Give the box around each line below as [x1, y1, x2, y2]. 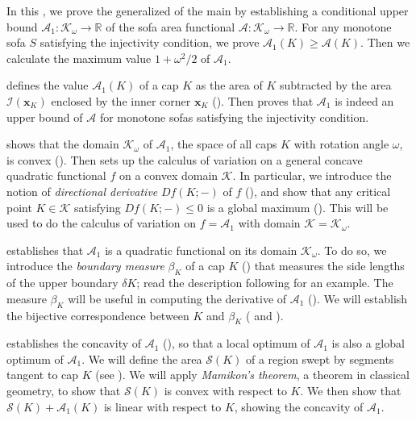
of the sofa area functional [106, 18, 235, 35]
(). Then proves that [212, 92, 314, 109]
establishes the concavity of [6, 335, 142, 352]
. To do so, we [317, 241, 387, 258]
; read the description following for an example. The [136, 274, 393, 291]
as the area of [195, 77, 263, 94]
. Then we [360, 34, 410, 51]
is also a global [331, 335, 405, 352]
